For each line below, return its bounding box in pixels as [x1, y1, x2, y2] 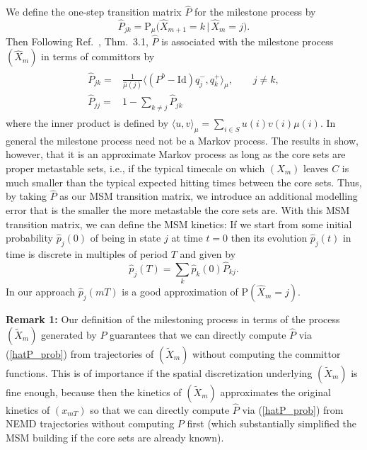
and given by [180, 246, 236, 261]
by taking [6, 189, 47, 203]
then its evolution [231, 230, 308, 245]
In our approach [6, 284, 76, 299]
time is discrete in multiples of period [6, 246, 168, 261]
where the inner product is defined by [6, 115, 169, 130]
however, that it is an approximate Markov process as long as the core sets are [6, 147, 346, 162]
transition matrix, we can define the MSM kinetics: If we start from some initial [6, 216, 352, 231]
